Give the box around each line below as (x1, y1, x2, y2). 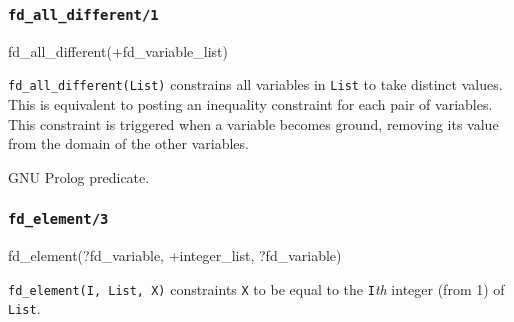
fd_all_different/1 (8, 6, 159, 23)
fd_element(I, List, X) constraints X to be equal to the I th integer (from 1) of (8, 278, 505, 299)
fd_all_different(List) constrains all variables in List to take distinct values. (8, 74, 503, 95)
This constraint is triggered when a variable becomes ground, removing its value (8, 113, 499, 134)
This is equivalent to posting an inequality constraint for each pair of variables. (8, 94, 493, 115)
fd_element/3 (8, 211, 109, 228)
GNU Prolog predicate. (8, 166, 150, 187)
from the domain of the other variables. (8, 133, 249, 154)
